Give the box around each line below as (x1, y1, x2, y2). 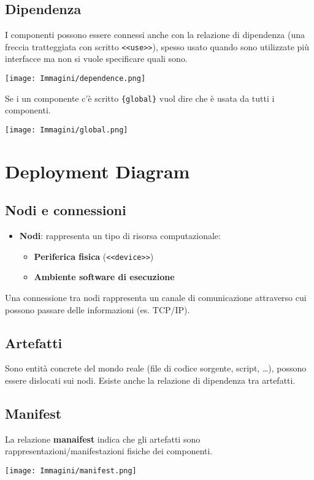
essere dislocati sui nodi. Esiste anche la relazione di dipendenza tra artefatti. (5, 374, 296, 387)
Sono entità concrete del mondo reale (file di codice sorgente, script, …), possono (5, 362, 307, 375)
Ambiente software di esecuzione (34, 270, 175, 283)
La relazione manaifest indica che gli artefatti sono (5, 432, 201, 445)
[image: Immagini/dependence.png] (5, 74, 146, 83)
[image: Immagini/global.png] (5, 125, 128, 134)
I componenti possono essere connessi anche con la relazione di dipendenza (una (5, 28, 305, 41)
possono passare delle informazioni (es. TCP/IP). (5, 303, 190, 316)
